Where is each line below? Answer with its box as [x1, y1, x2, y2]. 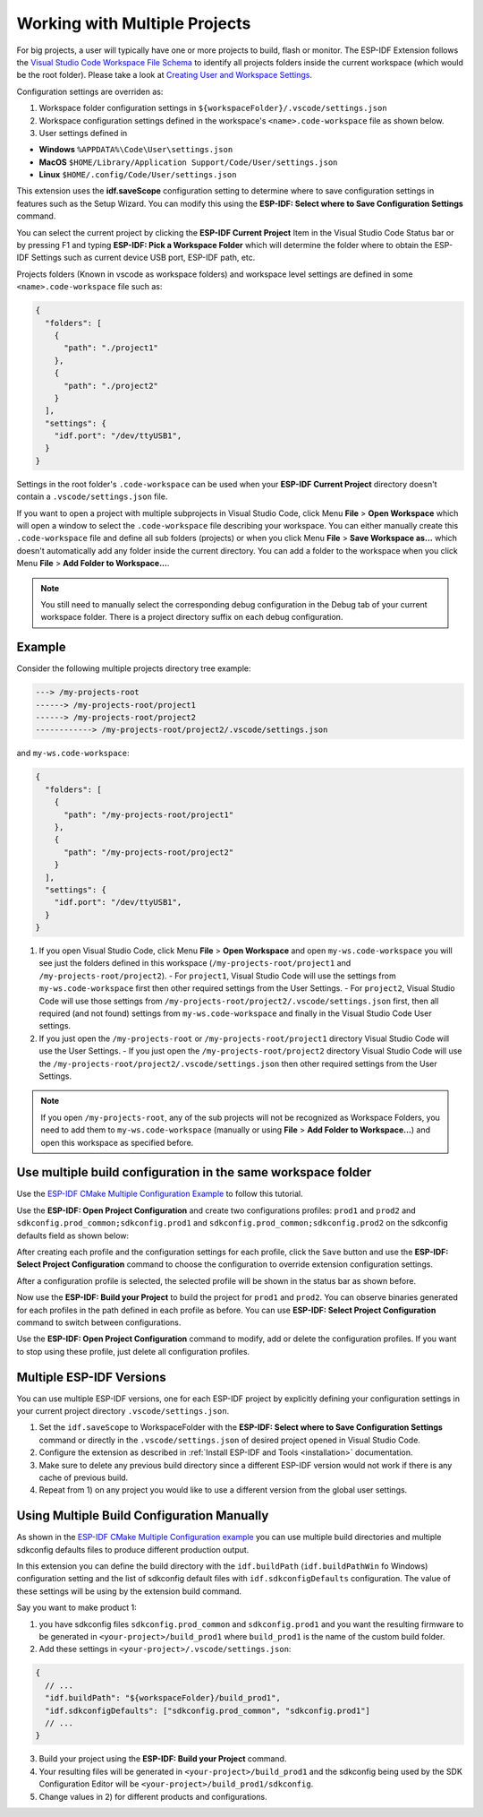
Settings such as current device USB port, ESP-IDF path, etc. [31, 252, 256, 263]
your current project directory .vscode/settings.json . [16, 1406, 230, 1417]
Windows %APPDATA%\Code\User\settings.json [38, 144, 233, 155]
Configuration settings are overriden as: [16, 86, 164, 97]
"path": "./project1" [64, 343, 158, 353]
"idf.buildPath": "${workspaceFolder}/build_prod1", [45, 1693, 281, 1703]
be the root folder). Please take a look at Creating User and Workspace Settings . [16, 70, 313, 81]
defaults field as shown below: [16, 1230, 130, 1241]
